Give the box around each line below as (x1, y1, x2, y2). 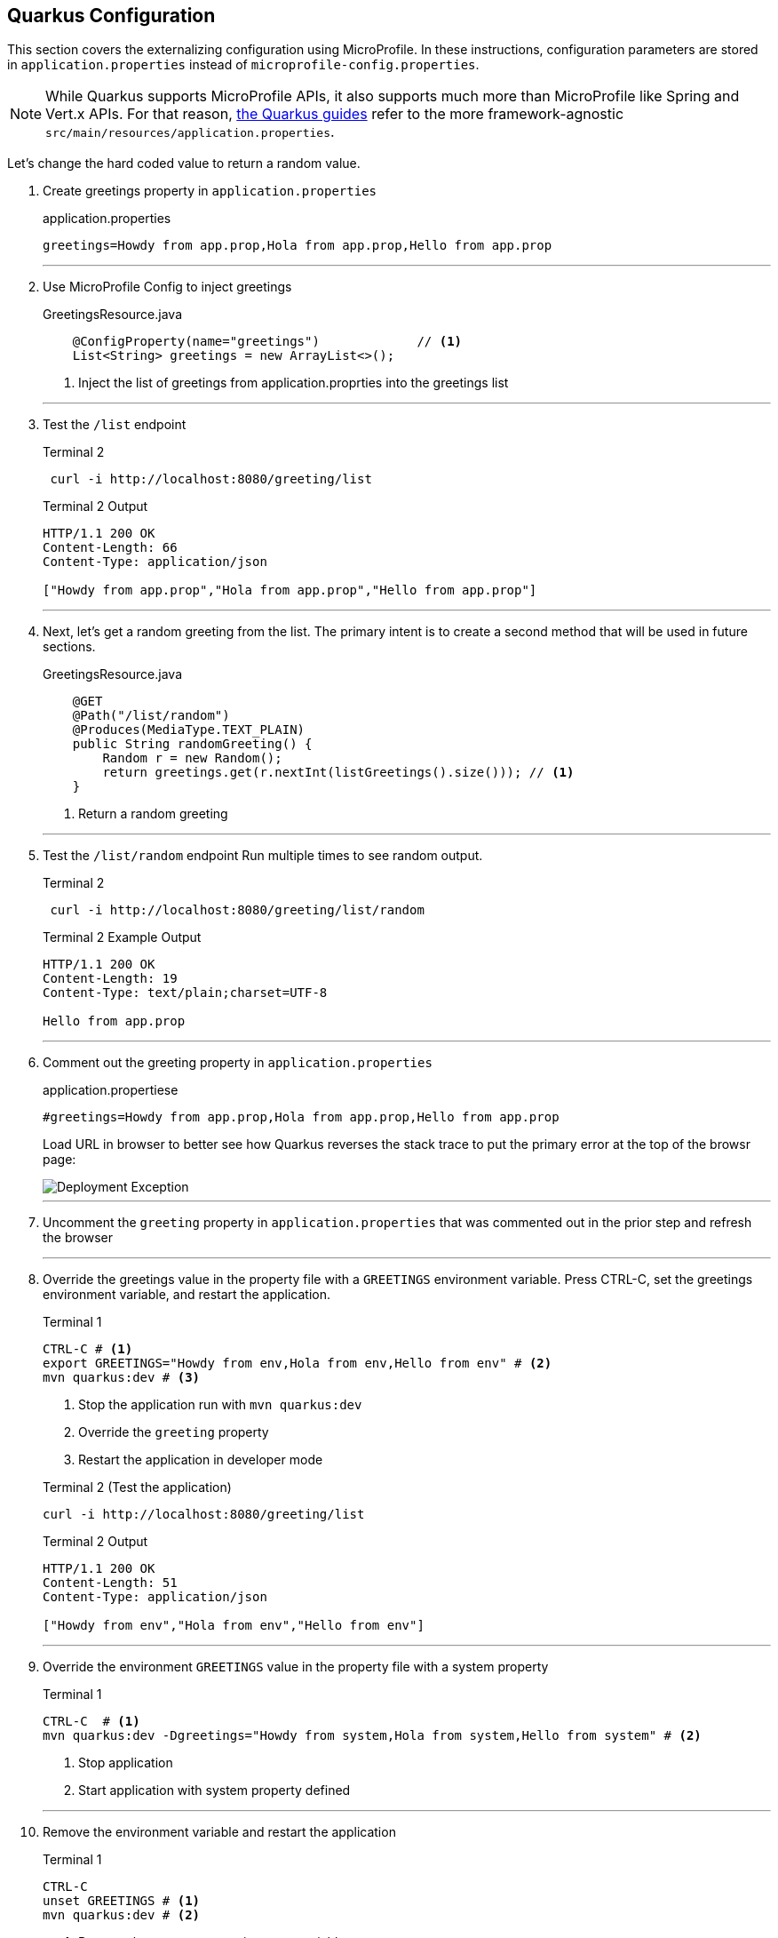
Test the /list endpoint (43, 417, 187, 433)
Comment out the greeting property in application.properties (43, 1055, 433, 1071)
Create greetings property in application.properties (43, 183, 377, 199)
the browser (43, 1230, 113, 1246)
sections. (43, 639, 96, 655)
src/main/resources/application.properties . (45, 123, 335, 141)
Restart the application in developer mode (78, 1452, 323, 1468)
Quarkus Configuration (7, 4, 216, 27)
